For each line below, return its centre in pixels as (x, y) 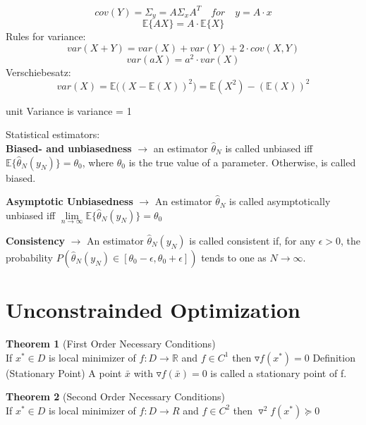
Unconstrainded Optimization (153, 310)
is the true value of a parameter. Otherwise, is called (242, 162)
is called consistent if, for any (252, 240)
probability (29, 257)
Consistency (36, 240)
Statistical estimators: (53, 134)
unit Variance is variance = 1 (69, 110)
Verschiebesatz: (38, 72)
